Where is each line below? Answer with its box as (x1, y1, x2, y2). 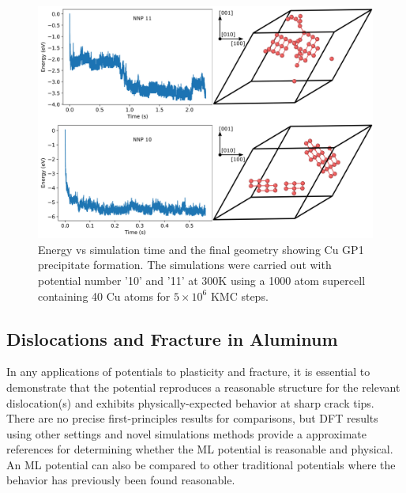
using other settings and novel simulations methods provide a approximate (6, 425, 367, 442)
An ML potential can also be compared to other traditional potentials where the (6, 456, 396, 472)
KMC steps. (210, 287, 269, 304)
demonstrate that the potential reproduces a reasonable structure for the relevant (6, 378, 400, 395)
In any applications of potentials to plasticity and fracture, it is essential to (6, 363, 370, 380)
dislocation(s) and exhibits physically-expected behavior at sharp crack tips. (6, 394, 374, 411)
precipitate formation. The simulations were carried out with (38, 256, 332, 273)
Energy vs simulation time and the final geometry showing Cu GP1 (38, 241, 364, 257)
